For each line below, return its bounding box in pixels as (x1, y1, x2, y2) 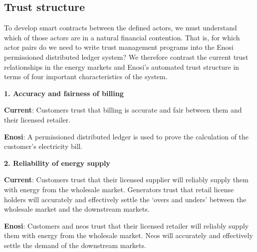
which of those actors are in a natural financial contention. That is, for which (4, 32, 240, 42)
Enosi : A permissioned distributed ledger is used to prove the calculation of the (4, 131, 249, 141)
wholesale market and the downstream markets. (4, 204, 150, 214)
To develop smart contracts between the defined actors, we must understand (4, 22, 237, 33)
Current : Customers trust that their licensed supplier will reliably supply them (4, 174, 249, 185)
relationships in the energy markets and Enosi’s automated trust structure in (4, 61, 240, 72)
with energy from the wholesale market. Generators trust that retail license (4, 184, 234, 194)
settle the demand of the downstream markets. (4, 240, 146, 250)
